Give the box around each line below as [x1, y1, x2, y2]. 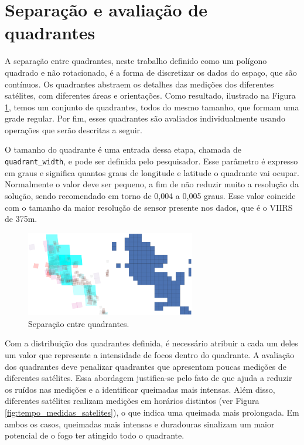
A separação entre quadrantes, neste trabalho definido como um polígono [5, 55, 267, 67]
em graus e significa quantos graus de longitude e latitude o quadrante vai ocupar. [5, 166, 299, 178]
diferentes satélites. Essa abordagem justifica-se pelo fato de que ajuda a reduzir [5, 372, 292, 384]
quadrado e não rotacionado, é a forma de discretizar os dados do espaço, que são [5, 66, 297, 78]
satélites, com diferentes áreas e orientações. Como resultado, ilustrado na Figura [5, 89, 296, 102]
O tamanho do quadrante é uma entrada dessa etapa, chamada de [5, 143, 241, 156]
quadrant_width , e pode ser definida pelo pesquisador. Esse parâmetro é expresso [5, 155, 298, 167]
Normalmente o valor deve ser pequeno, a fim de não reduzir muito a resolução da [5, 178, 299, 190]
